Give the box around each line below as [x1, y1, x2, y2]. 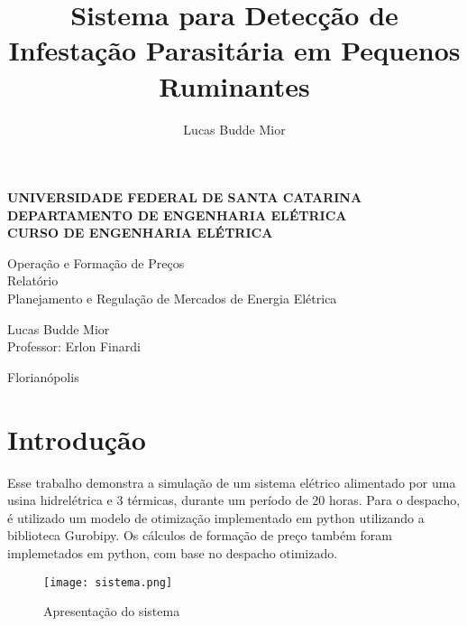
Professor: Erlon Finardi [7, 337, 141, 356]
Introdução [7, 420, 146, 457]
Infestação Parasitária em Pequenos [8, 32, 461, 69]
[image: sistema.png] [43, 575, 173, 589]
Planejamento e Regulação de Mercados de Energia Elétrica [7, 289, 337, 308]
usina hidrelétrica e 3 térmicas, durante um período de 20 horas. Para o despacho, [7, 491, 461, 509]
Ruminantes [159, 67, 310, 104]
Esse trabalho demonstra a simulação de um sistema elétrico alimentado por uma [7, 472, 456, 491]
